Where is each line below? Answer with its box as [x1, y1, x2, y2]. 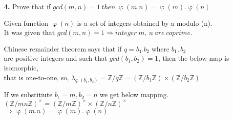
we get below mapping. [100, 89, 169, 100]
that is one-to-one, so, [4, 72, 69, 82]
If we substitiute [4, 89, 53, 100]
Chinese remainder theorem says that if [4, 43, 122, 53]
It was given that [4, 27, 55, 37]
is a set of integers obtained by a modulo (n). [77, 17, 212, 28]
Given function [4, 17, 48, 28]
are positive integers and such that [4, 53, 107, 63]
